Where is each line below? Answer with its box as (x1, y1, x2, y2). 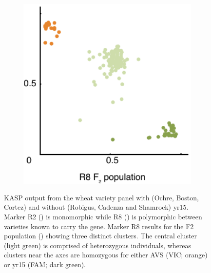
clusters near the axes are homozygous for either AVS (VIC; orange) (4, 250, 208, 260)
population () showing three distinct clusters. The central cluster (4, 231, 197, 241)
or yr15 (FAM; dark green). (4, 259, 86, 269)
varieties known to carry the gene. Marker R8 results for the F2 (4, 221, 194, 231)
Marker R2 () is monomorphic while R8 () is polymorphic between (4, 211, 202, 221)
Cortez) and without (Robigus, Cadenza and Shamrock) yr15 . (4, 202, 189, 212)
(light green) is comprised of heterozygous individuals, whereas (4, 240, 191, 250)
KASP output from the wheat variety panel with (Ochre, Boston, (4, 192, 199, 202)
